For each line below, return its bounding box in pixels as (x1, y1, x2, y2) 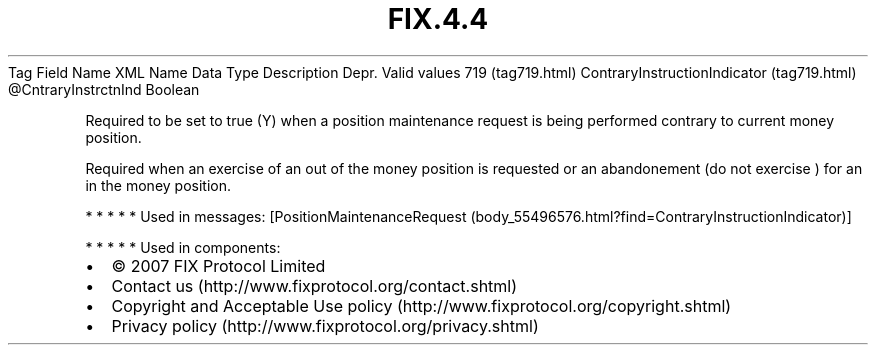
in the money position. (85, 176, 231, 194)
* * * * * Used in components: (85, 238, 281, 256)
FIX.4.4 (387, 2, 489, 36)
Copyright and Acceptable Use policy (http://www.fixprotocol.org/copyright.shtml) (111, 295, 732, 316)
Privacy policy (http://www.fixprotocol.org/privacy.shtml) (111, 315, 539, 336)
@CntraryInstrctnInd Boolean (8, 80, 200, 98)
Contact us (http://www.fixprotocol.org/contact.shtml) (111, 275, 518, 296)
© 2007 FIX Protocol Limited (111, 255, 326, 276)
